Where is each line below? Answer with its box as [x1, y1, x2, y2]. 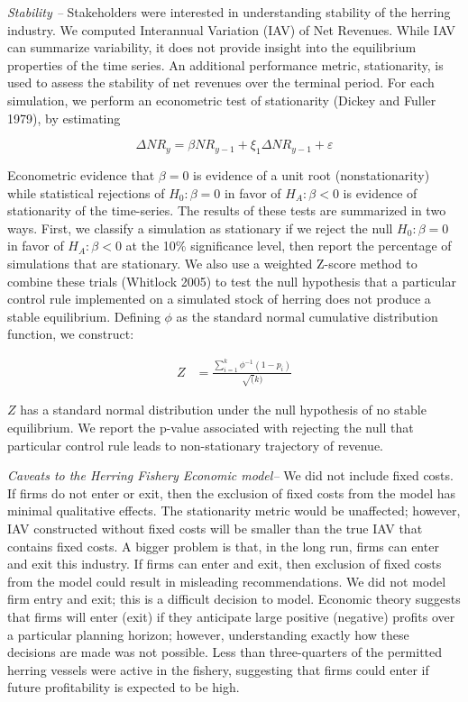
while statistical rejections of [7, 183, 165, 202]
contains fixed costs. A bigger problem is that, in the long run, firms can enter [7, 536, 439, 555]
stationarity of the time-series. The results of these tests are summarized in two [7, 201, 446, 220]
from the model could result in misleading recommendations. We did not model [7, 571, 446, 590]
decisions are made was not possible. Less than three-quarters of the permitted [7, 643, 443, 661]
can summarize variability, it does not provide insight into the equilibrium [7, 38, 417, 57]
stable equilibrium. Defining [7, 306, 161, 325]
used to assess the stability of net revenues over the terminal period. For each [7, 73, 435, 92]
